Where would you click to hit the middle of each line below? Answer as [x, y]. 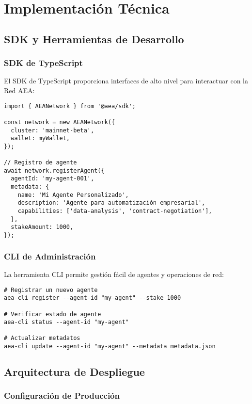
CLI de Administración [50, 256]
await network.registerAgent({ [54, 170]
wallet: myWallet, [40, 138]
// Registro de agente [40, 163]
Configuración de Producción [62, 396]
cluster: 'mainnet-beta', [53, 130]
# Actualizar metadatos [42, 338]
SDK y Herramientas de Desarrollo [94, 39]
